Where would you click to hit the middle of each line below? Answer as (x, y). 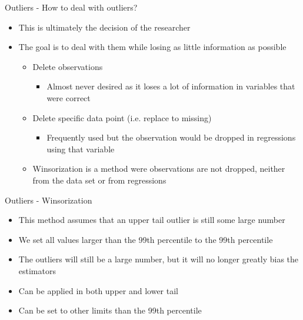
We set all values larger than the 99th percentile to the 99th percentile (146, 239)
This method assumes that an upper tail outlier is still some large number (152, 220)
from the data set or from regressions (99, 180)
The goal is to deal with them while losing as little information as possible (152, 47)
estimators (37, 270)
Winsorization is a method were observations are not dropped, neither (159, 169)
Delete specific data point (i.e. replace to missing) (122, 117)
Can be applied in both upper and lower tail (98, 290)
